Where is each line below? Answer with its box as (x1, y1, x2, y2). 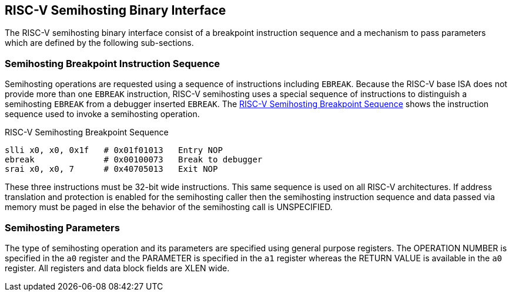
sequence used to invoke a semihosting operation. (5, 109, 200, 119)
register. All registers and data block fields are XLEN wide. (5, 262, 230, 273)
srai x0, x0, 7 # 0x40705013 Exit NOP (5, 164, 218, 174)
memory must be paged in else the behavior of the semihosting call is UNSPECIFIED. (5, 202, 333, 212)
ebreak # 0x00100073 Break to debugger (5, 155, 263, 165)
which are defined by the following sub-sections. (5, 38, 194, 48)
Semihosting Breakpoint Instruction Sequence (5, 57, 220, 69)
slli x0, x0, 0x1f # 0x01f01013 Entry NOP (5, 145, 223, 155)
